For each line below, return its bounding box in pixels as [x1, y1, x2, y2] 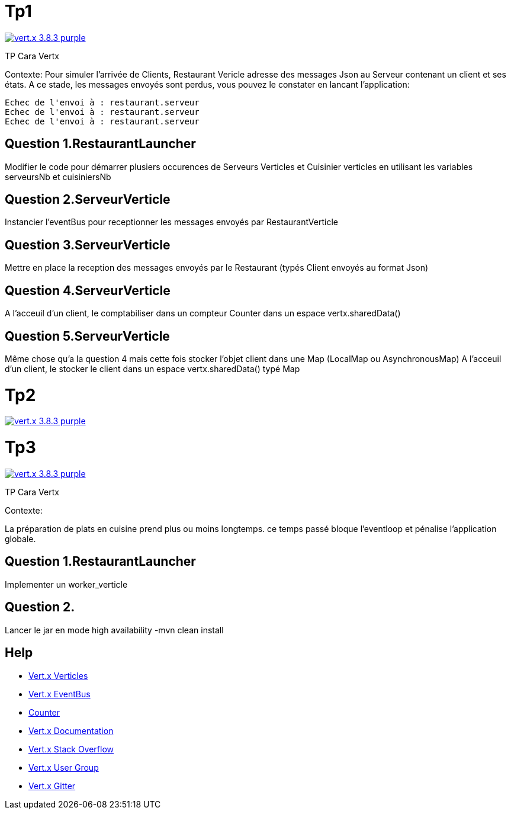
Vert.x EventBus [28, 688, 91, 699]
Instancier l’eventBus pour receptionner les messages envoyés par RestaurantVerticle [5, 217, 338, 227]
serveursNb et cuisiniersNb [5, 171, 111, 182]
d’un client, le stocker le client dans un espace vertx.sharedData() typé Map [5, 363, 300, 374]
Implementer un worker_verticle [5, 579, 128, 589]
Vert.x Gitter [28, 780, 76, 791]
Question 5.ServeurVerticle [5, 328, 170, 344]
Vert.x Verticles [28, 670, 88, 681]
